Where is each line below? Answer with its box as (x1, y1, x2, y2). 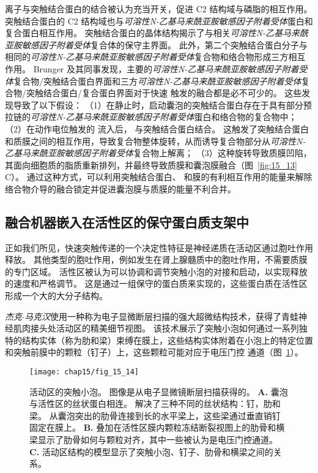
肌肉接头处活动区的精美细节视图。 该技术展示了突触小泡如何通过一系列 (13, 322, 299, 335)
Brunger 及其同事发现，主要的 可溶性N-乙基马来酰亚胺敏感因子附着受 (33, 62, 308, 75)
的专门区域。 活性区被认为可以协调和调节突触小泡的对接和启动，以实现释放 (5, 265, 308, 278)
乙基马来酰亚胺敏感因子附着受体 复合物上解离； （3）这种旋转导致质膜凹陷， (5, 146, 312, 159)
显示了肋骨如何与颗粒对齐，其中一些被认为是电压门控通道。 (37, 433, 278, 446)
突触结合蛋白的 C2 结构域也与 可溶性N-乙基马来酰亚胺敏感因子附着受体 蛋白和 (5, 14, 313, 27)
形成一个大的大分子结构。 (5, 289, 108, 302)
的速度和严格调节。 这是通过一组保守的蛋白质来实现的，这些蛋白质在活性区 (5, 277, 308, 290)
